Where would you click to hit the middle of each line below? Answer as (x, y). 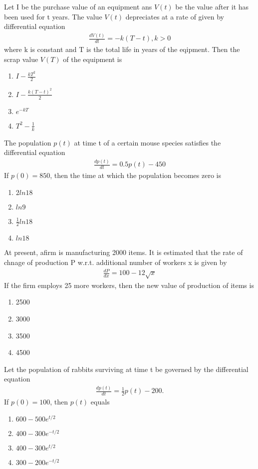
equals (100, 402)
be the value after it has (212, 6)
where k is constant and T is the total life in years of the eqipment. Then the (122, 49)
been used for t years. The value (53, 16)
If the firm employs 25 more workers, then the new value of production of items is (129, 285)
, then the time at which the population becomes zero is (135, 175)
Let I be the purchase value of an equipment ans (78, 6)
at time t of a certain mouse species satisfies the (147, 142)
